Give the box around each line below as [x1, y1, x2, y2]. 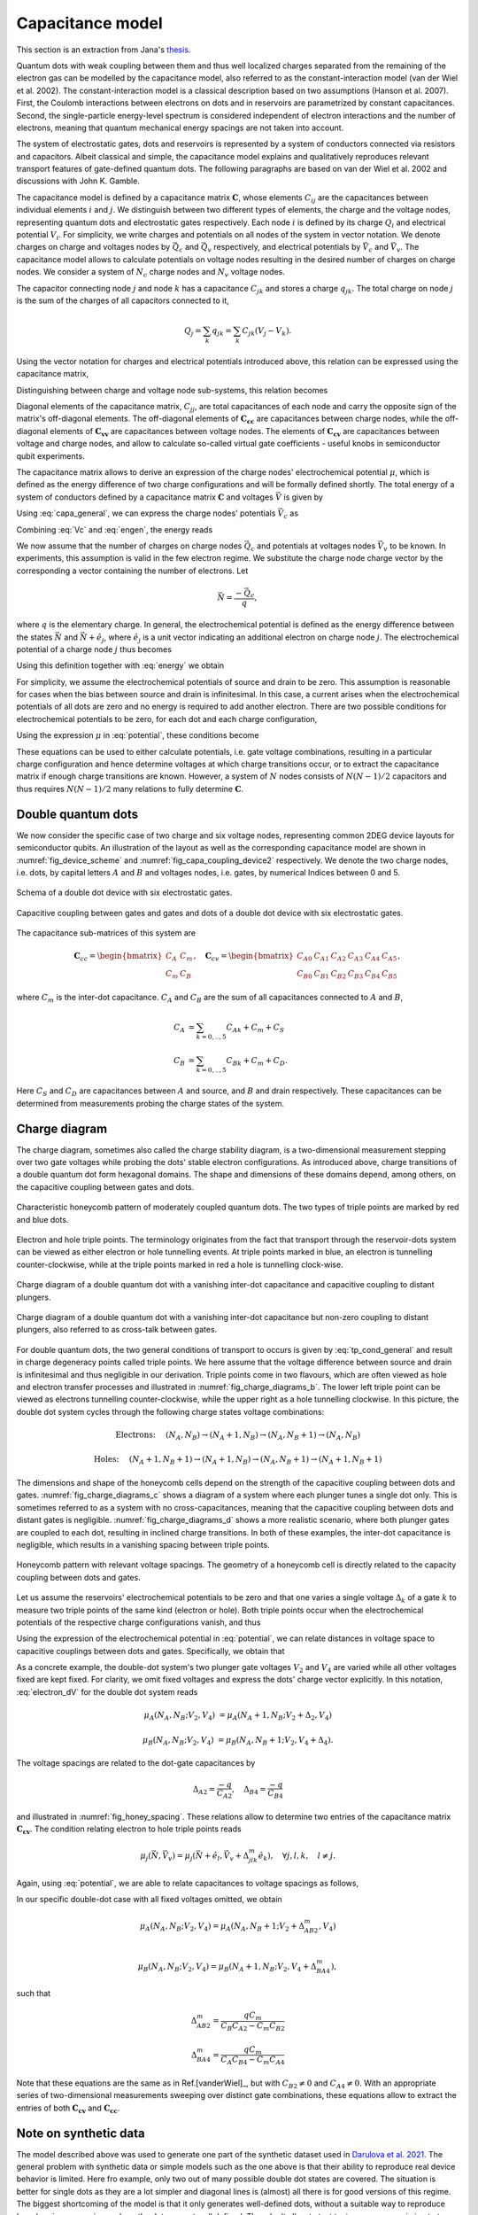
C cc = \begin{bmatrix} [73, 951, 163, 963]
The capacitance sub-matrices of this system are [16, 928, 197, 938]
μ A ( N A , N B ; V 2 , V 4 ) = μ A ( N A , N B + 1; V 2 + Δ [139, 1921, 305, 1933]
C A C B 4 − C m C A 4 [220, 2055, 285, 2067]
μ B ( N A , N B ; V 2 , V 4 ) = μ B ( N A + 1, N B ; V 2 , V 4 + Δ [137, 1961, 317, 1973]
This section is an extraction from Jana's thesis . [16, 44, 191, 55]
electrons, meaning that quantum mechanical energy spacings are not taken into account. [16, 122, 344, 133]
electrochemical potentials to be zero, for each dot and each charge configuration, [16, 713, 318, 724]
